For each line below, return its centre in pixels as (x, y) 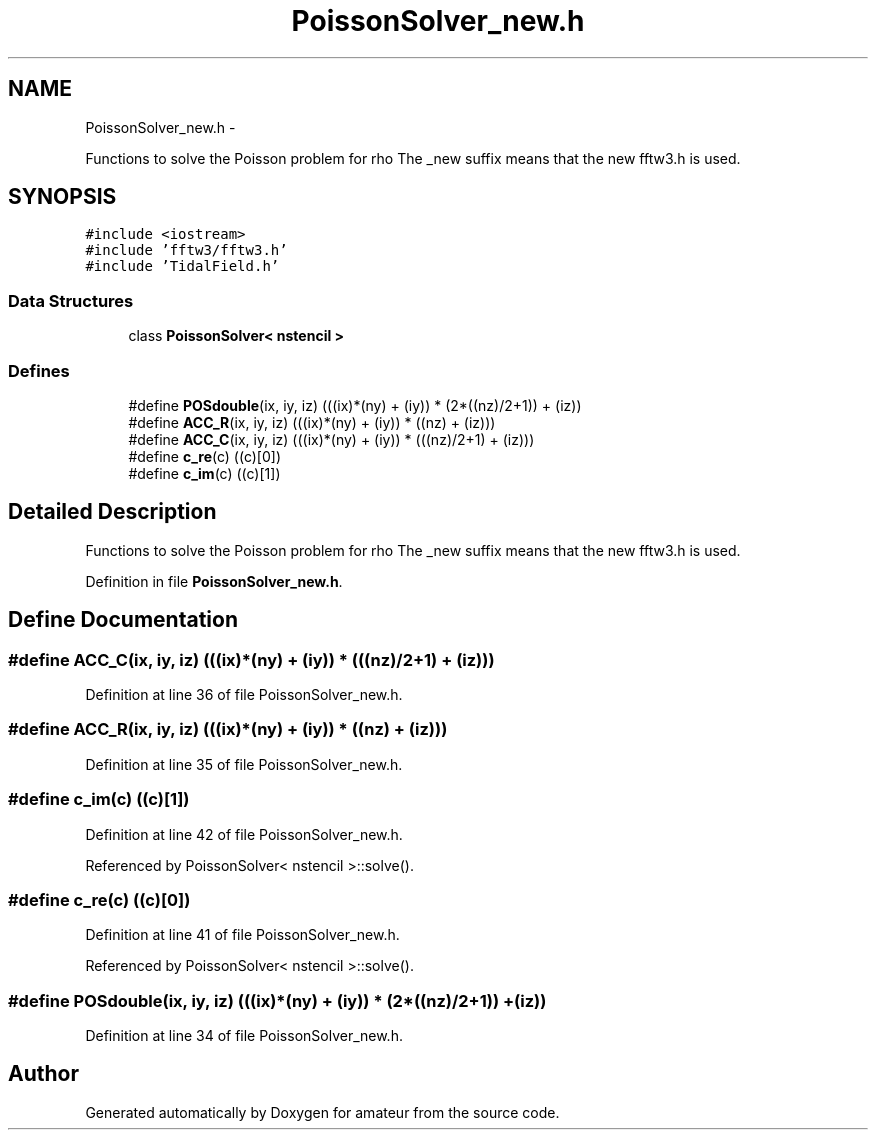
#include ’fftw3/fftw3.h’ (186, 250)
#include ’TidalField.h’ (182, 266)
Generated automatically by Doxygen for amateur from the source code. (322, 1112)
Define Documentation (123, 620)
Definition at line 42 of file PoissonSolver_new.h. (244, 834)
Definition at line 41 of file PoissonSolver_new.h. (242, 935)
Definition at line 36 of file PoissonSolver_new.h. (244, 694)
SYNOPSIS (62, 197)
